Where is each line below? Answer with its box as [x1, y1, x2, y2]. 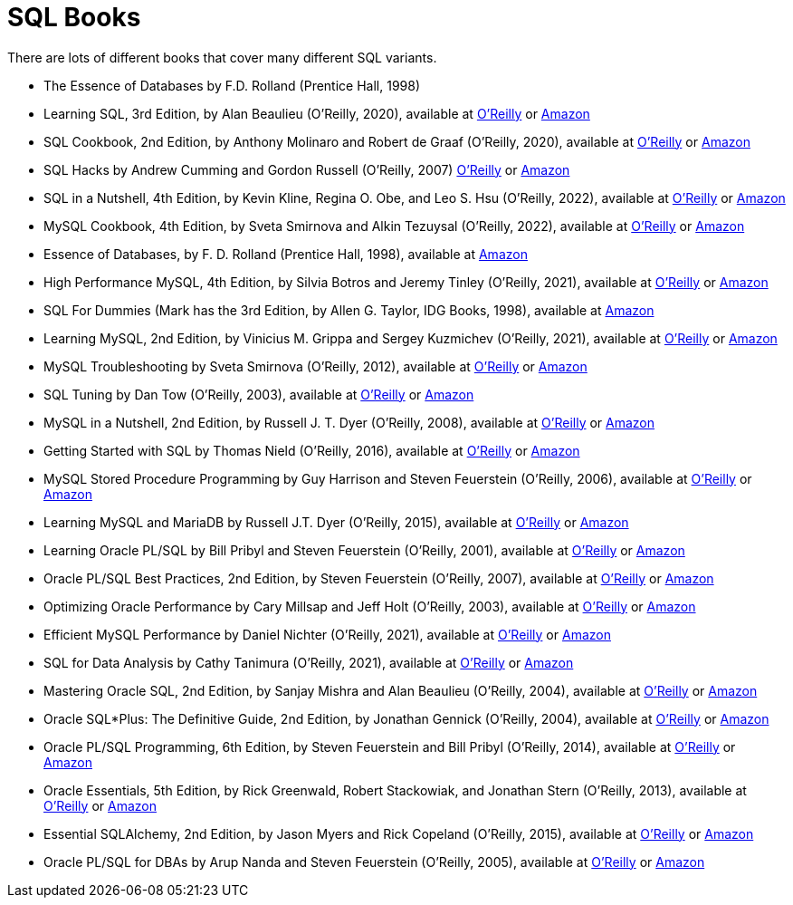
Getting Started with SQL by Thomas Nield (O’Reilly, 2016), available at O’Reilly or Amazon [43, 442, 580, 458]
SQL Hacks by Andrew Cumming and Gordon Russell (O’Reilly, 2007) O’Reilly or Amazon [43, 161, 570, 178]
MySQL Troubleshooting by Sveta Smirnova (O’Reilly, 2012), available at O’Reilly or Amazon [43, 358, 588, 374]
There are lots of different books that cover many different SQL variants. [7, 49, 437, 65]
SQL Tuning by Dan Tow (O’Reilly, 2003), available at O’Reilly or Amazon [43, 386, 474, 402]
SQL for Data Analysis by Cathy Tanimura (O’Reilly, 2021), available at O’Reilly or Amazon [43, 654, 574, 670]
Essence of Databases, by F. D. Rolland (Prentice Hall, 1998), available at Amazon [43, 246, 528, 262]
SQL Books [7, 2, 141, 33]
